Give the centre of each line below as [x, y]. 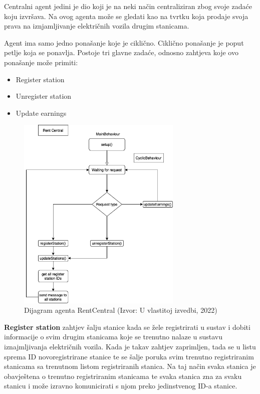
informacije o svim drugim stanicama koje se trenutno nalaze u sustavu [113, 337]
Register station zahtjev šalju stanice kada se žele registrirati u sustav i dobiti [127, 327]
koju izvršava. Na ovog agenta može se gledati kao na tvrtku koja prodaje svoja [126, 16]
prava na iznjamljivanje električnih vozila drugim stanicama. [97, 26]
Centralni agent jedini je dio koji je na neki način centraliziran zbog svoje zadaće [128, 6]
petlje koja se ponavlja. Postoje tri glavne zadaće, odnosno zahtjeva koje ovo [121, 52]
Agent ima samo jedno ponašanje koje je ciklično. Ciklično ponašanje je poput [124, 42]
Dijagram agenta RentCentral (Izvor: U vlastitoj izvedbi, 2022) [121, 310]
